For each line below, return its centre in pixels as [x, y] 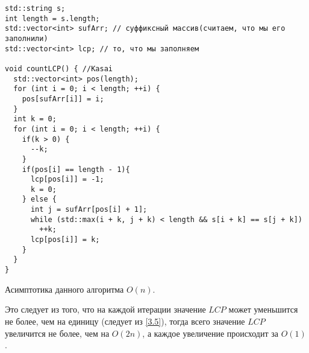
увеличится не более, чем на [57, 333]
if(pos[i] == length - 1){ [76, 169]
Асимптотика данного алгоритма [64, 289]
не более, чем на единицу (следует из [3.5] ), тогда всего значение [125, 321]
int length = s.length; [52, 18]
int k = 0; [35, 119]
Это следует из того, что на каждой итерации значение [105, 309]
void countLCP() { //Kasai [59, 68]
